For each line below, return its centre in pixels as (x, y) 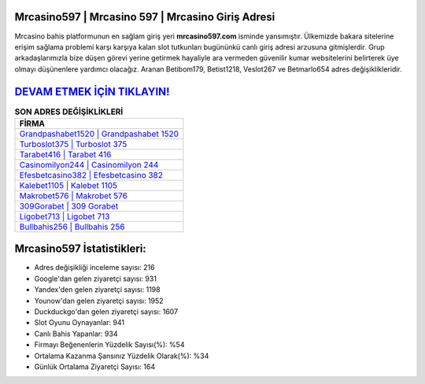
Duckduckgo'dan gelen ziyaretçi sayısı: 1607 (106, 312)
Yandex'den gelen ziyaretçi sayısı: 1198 (97, 290)
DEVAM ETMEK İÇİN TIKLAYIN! (92, 92)
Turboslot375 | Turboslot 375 (73, 144)
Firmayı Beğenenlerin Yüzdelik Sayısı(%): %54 (109, 345)
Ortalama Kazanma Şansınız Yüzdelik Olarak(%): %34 (122, 356)
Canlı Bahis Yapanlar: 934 (76, 334)
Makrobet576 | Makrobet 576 (73, 195)
